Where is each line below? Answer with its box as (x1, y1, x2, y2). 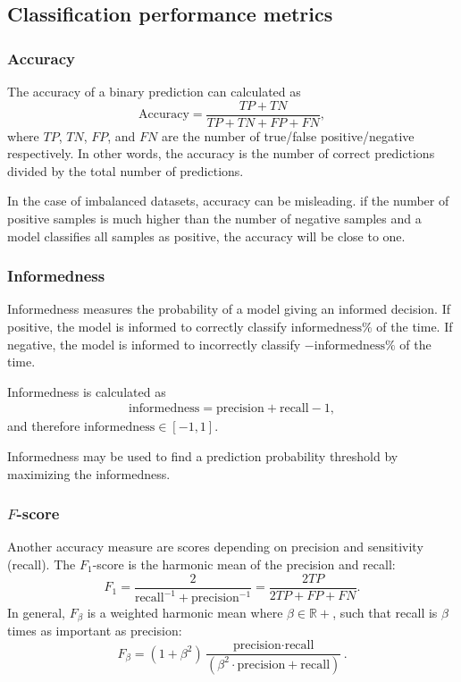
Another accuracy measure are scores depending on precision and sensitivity (7, 537, 423, 556)
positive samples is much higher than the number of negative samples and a (7, 209, 422, 228)
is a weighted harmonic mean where (87, 603, 283, 622)
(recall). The (7, 555, 76, 574)
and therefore (7, 417, 80, 435)
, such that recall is (332, 603, 438, 622)
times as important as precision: (7, 621, 182, 640)
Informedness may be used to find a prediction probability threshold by (7, 447, 398, 466)
